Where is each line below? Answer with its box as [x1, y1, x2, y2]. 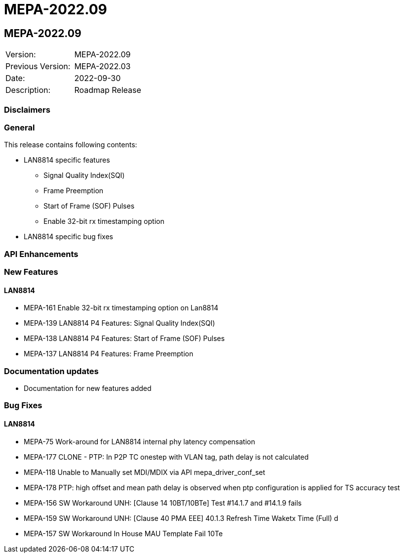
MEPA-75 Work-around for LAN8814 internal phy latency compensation [24, 437, 255, 446]
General [4, 122, 35, 132]
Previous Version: [5, 61, 71, 72]
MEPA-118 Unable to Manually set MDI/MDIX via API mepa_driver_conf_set [24, 468, 265, 476]
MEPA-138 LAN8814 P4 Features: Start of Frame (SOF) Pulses [24, 334, 225, 343]
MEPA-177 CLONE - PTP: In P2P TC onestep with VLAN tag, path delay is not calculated [24, 452, 309, 461]
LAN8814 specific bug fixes [24, 232, 113, 241]
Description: [5, 85, 51, 95]
